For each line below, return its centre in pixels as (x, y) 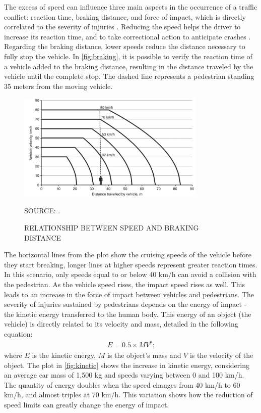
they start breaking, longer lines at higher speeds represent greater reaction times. (131, 264)
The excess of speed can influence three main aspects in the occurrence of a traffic (131, 7)
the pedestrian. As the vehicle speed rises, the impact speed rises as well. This (124, 284)
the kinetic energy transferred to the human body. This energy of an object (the (128, 314)
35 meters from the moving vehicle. (58, 86)
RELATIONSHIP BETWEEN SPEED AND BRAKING (112, 227)
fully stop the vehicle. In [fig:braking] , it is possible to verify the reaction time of (128, 56)
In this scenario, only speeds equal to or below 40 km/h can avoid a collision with (130, 274)
